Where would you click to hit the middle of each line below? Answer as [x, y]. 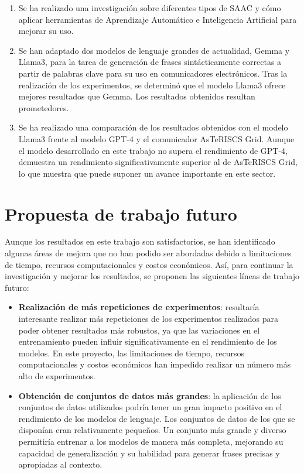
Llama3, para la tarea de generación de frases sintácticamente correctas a [150, 62]
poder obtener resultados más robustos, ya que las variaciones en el [139, 330]
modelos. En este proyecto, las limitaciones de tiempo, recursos [131, 353]
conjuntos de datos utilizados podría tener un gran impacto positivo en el [150, 407]
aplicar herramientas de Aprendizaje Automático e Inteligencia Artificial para [158, 19]
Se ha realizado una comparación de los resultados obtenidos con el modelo [153, 127]
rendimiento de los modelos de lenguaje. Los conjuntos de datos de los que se [157, 418]
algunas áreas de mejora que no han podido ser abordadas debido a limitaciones [148, 253]
